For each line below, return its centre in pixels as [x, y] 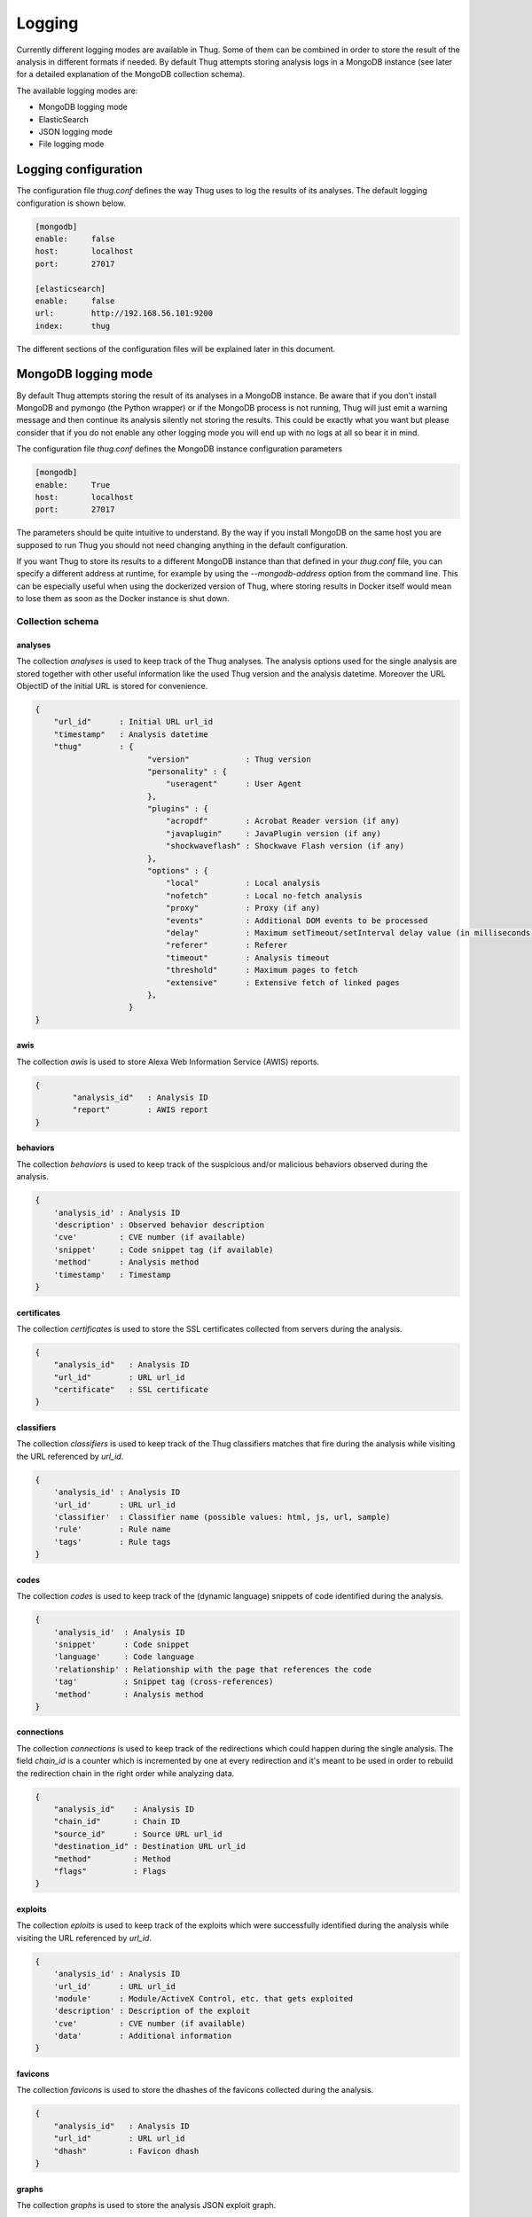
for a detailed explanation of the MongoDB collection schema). [131, 74]
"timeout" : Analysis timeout [247, 957]
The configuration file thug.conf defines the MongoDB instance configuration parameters [180, 449]
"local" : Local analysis [243, 883]
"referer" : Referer [227, 945]
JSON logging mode [75, 131]
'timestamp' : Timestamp [113, 1274]
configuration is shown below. [71, 203]
